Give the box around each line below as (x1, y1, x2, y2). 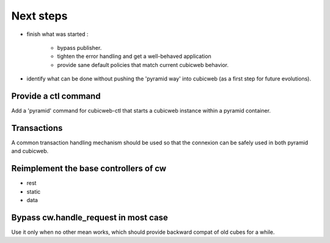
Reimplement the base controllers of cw (11, 163, 167, 174)
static (26, 188, 41, 195)
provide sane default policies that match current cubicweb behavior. (57, 61, 229, 68)
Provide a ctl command (11, 91, 101, 101)
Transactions (11, 122, 63, 133)
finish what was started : (26, 30, 89, 38)
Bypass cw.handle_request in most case (11, 212, 168, 222)
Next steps (11, 9, 68, 23)
